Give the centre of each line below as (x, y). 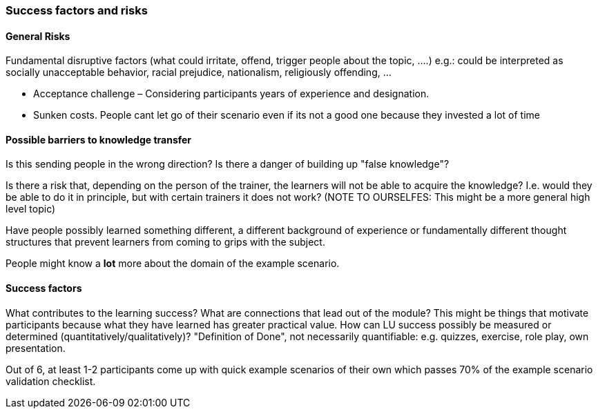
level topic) (31, 209)
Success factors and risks (77, 10)
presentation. (36, 348)
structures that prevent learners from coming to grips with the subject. (165, 242)
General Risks (38, 36)
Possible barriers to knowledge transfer (99, 139)
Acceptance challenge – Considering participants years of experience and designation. (231, 94)
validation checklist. (51, 381)
